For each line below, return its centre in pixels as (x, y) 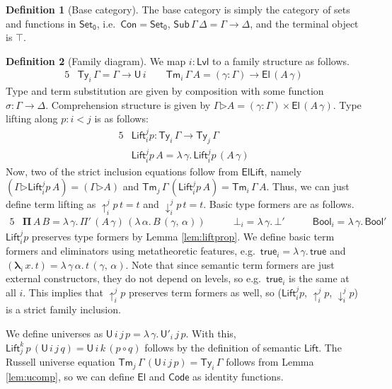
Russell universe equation (60, 362)
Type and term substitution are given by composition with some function (165, 91)
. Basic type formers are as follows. (279, 204)
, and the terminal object (304, 23)
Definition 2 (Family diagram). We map (96, 60)
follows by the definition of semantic (223, 347)
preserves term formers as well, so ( (205, 292)
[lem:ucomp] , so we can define (70, 377)
